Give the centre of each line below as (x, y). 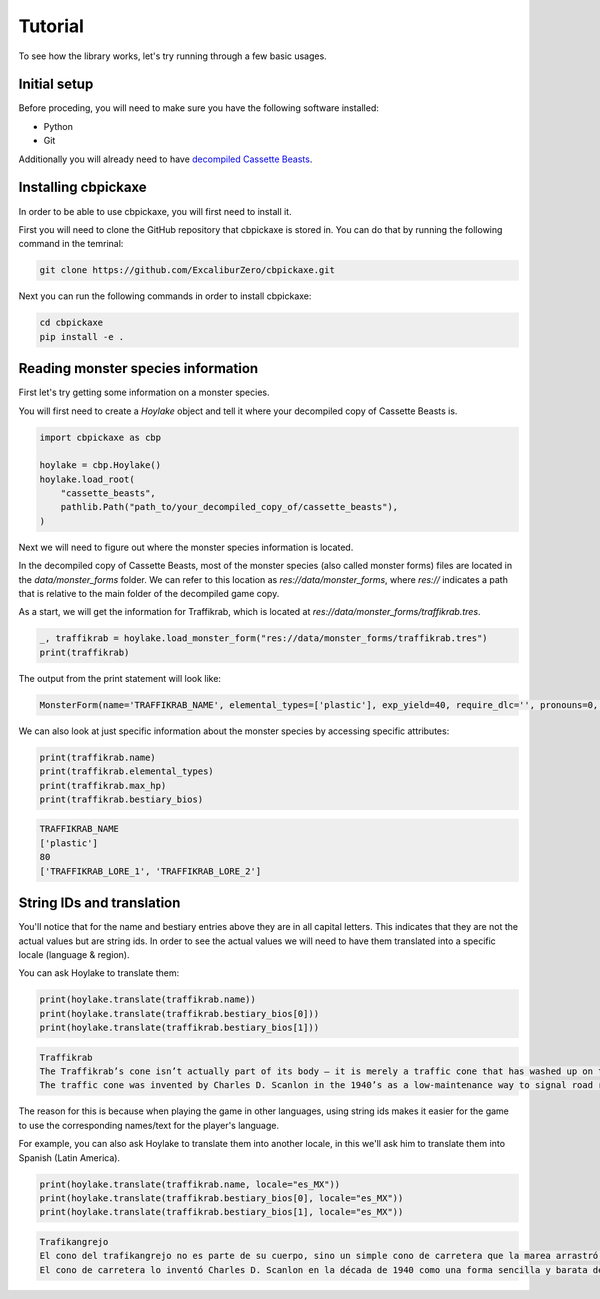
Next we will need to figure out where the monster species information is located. (186, 547)
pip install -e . (82, 336)
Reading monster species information (138, 368)
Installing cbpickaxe (82, 187)
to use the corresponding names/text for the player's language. (149, 1125)
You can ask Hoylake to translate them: (99, 973)
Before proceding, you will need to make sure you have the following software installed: (198, 108)
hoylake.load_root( (87, 479)
